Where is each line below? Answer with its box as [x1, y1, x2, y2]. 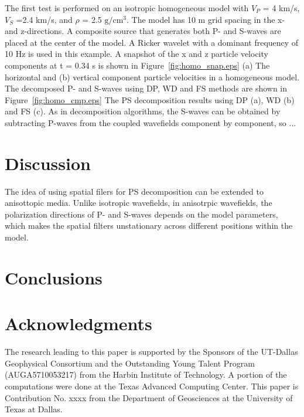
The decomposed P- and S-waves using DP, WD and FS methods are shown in [5, 82, 288, 94]
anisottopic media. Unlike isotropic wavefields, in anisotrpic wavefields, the [5, 196, 272, 209]
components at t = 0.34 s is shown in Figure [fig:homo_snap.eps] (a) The [5, 59, 270, 71]
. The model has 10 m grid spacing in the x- [127, 13, 285, 25]
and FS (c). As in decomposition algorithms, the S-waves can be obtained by [5, 105, 281, 117]
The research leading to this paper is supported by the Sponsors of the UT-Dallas [5, 345, 298, 358]
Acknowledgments [5, 311, 152, 335]
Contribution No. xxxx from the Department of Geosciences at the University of [5, 391, 293, 404]
